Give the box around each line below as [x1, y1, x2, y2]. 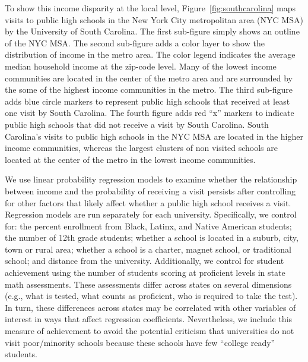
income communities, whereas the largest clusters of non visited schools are [5, 141, 278, 154]
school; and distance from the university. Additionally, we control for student [5, 254, 284, 267]
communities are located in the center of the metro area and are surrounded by [5, 71, 293, 84]
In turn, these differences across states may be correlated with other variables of [5, 301, 296, 313]
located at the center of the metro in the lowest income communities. [5, 153, 256, 165]
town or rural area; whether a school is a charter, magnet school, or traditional [5, 243, 291, 255]
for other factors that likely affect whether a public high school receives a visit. [5, 196, 291, 209]
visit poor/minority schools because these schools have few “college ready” [5, 336, 275, 348]
